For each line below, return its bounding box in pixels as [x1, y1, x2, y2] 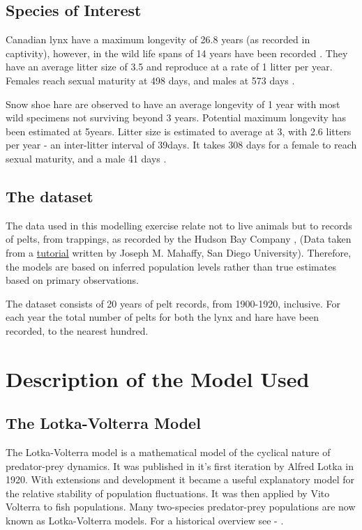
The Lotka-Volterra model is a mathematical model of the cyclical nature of [6, 445, 331, 460]
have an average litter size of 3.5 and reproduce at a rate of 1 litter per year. [6, 59, 333, 74]
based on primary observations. [6, 273, 139, 287]
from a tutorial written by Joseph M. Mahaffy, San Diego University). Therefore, [6, 245, 352, 259]
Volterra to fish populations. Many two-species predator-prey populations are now [6, 499, 356, 514]
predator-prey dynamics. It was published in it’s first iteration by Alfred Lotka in [6, 458, 354, 473]
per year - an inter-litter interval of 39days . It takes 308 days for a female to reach [6, 137, 357, 152]
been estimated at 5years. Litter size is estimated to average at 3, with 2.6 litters [6, 123, 352, 138]
